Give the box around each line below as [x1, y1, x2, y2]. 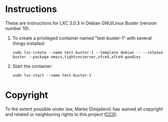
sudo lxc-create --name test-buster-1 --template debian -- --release [12, 50, 163, 55]
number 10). [5, 25, 30, 31]
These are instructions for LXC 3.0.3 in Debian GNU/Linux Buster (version [5, 20, 157, 26]
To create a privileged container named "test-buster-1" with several [12, 35, 152, 41]
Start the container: [12, 63, 53, 69]
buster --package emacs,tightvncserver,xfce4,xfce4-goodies [12, 54, 141, 59]
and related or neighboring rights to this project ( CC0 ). [5, 111, 118, 117]
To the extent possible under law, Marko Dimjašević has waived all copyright [5, 106, 163, 112]
